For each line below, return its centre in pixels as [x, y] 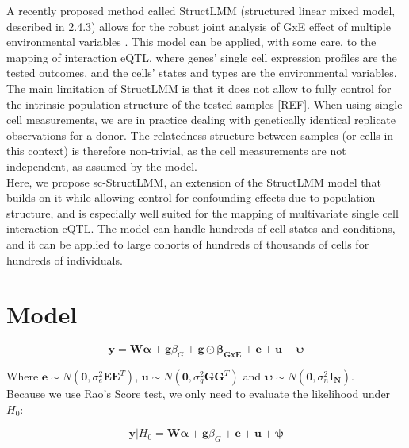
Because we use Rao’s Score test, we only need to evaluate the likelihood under [199, 394]
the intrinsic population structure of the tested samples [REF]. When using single [204, 104]
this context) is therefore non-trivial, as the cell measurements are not [176, 151]
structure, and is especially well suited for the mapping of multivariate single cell [203, 212]
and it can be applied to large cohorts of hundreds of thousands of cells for [188, 243]
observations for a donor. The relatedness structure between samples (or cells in [200, 135]
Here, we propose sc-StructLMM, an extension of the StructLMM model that [194, 182]
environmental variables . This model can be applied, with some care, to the [191, 42]
